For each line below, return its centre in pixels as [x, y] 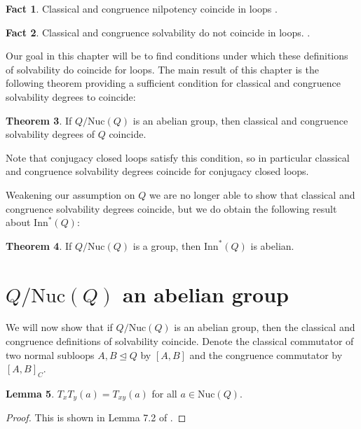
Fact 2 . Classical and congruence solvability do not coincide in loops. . [158, 32]
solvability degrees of [50, 134]
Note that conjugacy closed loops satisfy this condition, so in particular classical [178, 157]
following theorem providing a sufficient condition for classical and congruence [173, 83]
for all [164, 394]
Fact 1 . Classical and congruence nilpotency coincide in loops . [142, 8]
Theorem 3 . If [39, 120]
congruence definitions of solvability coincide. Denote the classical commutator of [180, 341]
